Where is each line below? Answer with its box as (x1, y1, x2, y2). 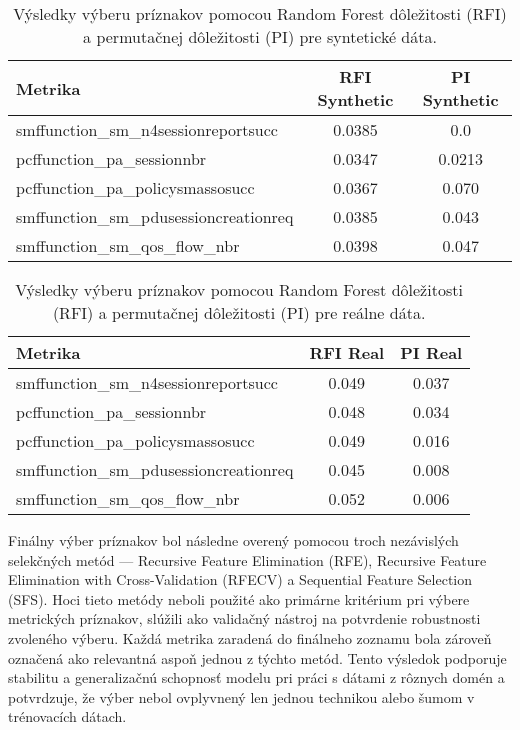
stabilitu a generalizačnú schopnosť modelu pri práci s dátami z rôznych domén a (8, 667, 505, 688)
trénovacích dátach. (8, 706, 127, 727)
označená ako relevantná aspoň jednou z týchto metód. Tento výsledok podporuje (8, 647, 507, 668)
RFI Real (309, 341, 385, 364)
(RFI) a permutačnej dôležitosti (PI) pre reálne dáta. (52, 301, 426, 324)
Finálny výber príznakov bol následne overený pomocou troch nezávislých (8, 530, 459, 550)
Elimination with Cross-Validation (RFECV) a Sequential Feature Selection (8, 569, 473, 590)
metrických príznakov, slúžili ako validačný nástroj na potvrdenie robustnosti (8, 608, 481, 629)
